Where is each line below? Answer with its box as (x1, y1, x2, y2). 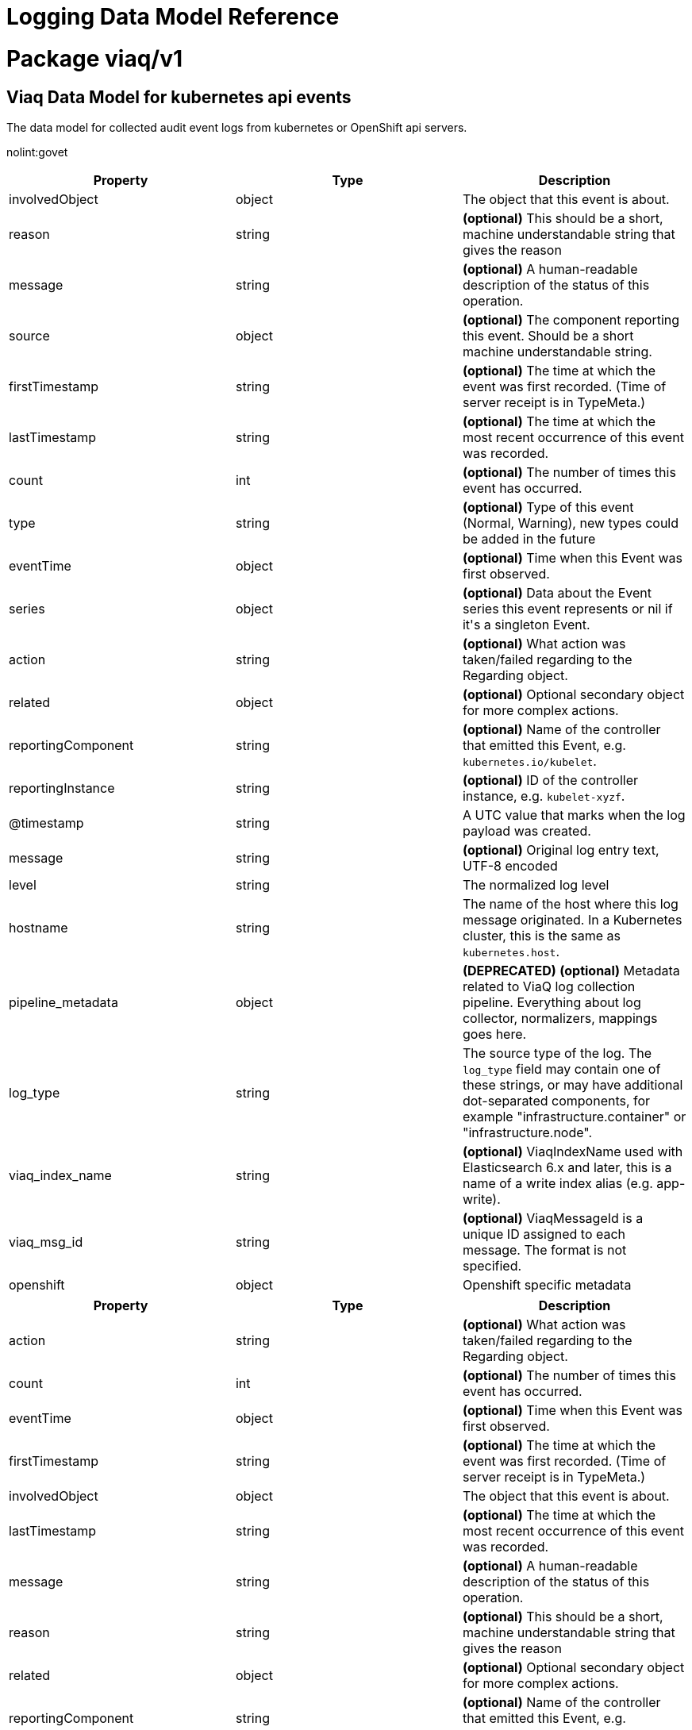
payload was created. (462, 822, 591, 839)
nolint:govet (6, 144, 68, 159)
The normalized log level (462, 876, 609, 893)
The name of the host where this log (462, 895, 679, 912)
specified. (462, 1257, 522, 1274)
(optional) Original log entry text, (462, 841, 659, 858)
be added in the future (462, 530, 596, 547)
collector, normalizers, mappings (462, 1009, 658, 1026)
